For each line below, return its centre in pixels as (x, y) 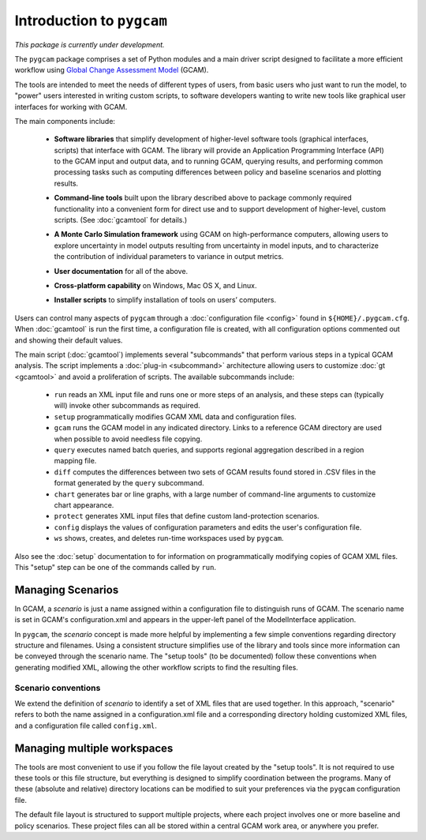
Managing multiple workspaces (94, 748)
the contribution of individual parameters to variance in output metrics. (169, 257)
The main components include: (65, 121)
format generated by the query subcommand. (129, 483)
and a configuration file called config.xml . (86, 726)
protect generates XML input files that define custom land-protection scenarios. (187, 516)
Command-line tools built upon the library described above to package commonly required (203, 198)
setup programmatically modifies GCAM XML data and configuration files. (176, 416)
